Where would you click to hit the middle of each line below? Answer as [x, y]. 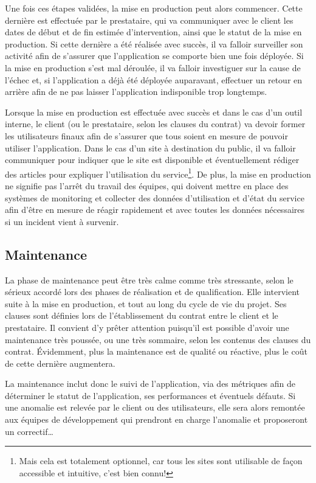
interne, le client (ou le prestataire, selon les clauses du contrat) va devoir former [155, 124]
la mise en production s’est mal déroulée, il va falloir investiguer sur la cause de [153, 67]
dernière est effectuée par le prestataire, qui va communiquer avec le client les [149, 20]
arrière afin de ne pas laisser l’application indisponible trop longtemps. [136, 92]
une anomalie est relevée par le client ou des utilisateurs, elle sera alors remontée [155, 407]
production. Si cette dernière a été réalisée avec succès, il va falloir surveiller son [154, 43]
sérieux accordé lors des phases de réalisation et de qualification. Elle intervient [152, 292]
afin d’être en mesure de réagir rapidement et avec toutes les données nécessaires [155, 210]
